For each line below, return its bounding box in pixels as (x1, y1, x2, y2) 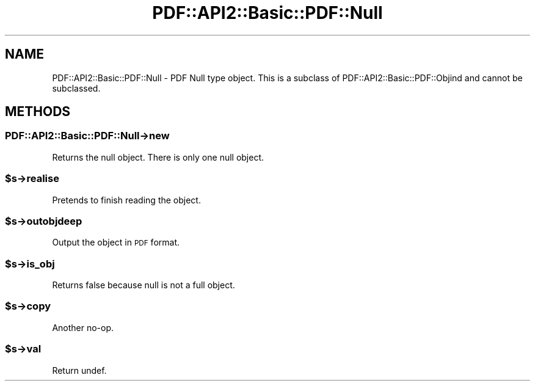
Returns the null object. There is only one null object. (52, 151, 264, 162)
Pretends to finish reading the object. (52, 194, 201, 205)
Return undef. (52, 365, 107, 376)
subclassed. (52, 82, 101, 93)
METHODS (5, 104, 71, 120)
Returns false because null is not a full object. (52, 280, 235, 291)
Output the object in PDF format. (52, 237, 180, 248)
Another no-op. (52, 322, 114, 333)
